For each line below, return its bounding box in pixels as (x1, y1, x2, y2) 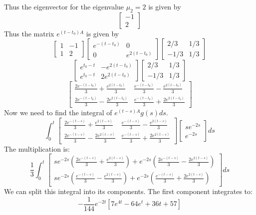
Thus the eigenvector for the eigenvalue (4, 1, 124, 11)
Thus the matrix (4, 28, 54, 38)
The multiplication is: (4, 143, 70, 154)
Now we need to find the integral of (4, 107, 112, 118)
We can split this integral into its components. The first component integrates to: (4, 186, 253, 197)
